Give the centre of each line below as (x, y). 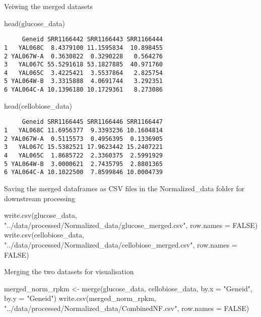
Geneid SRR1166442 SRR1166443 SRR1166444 (92, 39)
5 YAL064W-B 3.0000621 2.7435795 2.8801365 (83, 164)
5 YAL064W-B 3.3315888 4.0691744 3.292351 (83, 81)
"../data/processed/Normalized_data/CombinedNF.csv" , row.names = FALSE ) (127, 308)
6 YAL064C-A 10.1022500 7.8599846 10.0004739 (83, 172)
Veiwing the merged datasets (48, 6)
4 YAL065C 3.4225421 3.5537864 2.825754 (83, 73)
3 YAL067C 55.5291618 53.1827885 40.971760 (83, 65)
